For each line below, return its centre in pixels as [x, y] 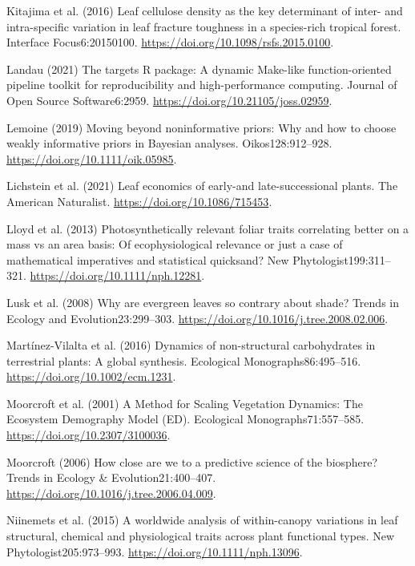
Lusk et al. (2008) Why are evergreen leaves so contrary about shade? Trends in [203, 302]
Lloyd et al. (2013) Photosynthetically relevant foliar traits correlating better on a [208, 228]
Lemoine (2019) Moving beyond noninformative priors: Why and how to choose [201, 127]
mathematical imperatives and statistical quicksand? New [148, 259]
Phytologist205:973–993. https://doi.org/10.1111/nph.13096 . [155, 551]
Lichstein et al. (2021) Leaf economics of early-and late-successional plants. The [202, 186]
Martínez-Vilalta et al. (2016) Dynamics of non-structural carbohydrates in [191, 345]
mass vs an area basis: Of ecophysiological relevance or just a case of [175, 244]
